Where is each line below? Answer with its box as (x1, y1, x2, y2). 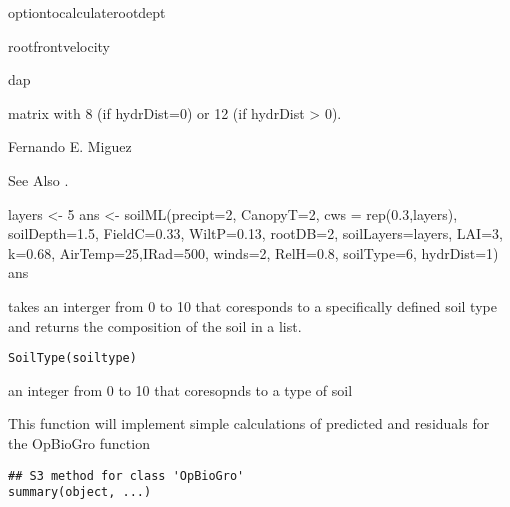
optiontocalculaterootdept (8, 2, 166, 22)
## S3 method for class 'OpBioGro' (8, 468, 245, 483)
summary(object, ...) (8, 485, 152, 500)
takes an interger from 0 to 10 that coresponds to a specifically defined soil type (8, 295, 497, 316)
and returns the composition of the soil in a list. (8, 315, 302, 336)
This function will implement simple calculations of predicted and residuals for (8, 413, 490, 434)
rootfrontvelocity (8, 35, 110, 56)
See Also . (8, 169, 69, 190)
